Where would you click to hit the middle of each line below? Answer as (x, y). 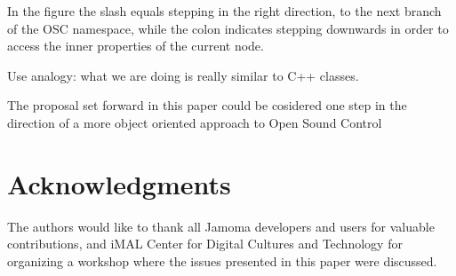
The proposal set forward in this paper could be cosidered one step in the (207, 105)
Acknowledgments (119, 183)
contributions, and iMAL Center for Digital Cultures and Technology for (205, 244)
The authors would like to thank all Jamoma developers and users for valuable (221, 226)
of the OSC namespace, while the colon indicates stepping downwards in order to (228, 28)
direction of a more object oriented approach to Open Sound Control (195, 122)
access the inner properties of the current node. (136, 46)
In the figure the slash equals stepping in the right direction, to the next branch (224, 11)
